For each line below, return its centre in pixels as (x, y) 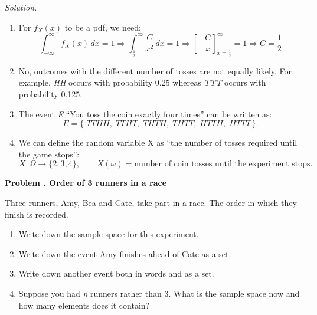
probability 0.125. (50, 94)
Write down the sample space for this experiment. (109, 234)
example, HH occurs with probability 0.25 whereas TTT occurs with (142, 82)
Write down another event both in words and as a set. (116, 273)
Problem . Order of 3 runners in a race (86, 183)
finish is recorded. (37, 214)
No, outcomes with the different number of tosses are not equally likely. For (155, 70)
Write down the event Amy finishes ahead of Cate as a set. (125, 253)
